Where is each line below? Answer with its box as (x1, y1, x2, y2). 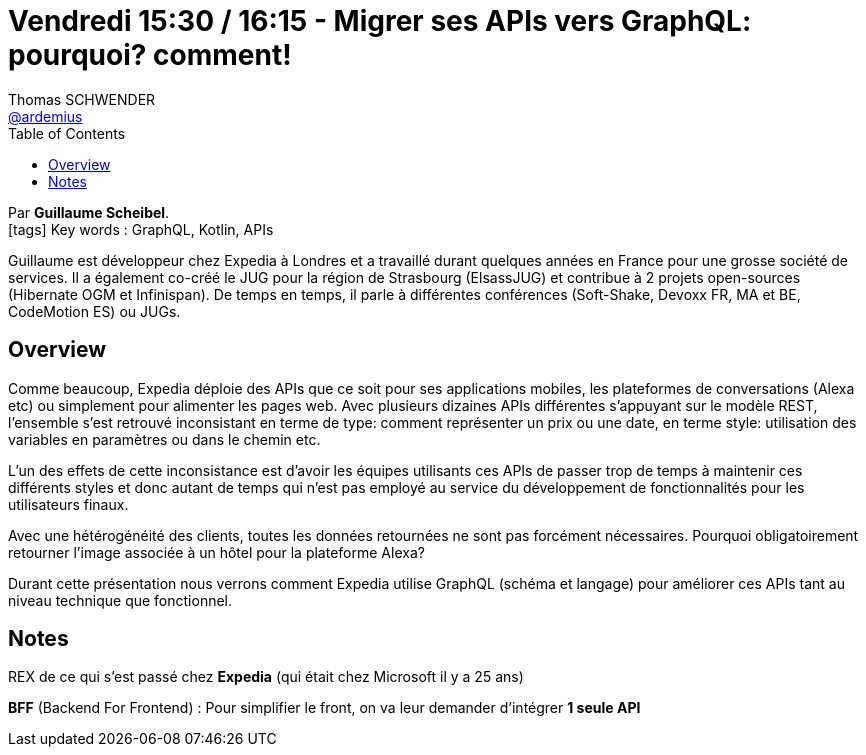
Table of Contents (8, 124, 126, 142)
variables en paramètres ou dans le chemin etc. (8, 430, 321, 448)
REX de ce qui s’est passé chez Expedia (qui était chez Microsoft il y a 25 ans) (8, 668, 524, 686)
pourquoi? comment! (8, 38, 292, 72)
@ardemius (8, 107, 83, 125)
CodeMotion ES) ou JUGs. (8, 302, 181, 320)
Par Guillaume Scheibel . (8, 203, 170, 221)
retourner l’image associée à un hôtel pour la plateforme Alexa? (8, 543, 425, 561)
